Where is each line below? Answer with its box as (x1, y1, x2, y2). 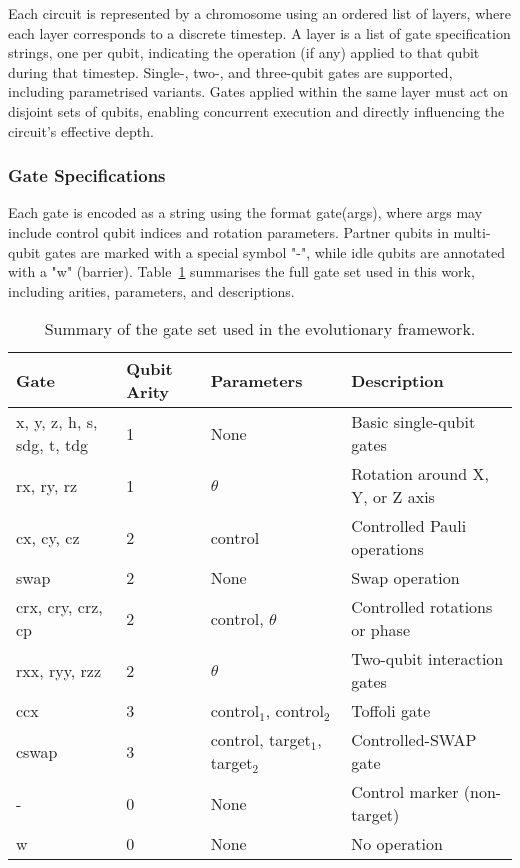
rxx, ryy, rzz (16, 658, 102, 682)
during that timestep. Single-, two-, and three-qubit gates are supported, (8, 61, 453, 82)
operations (351, 537, 424, 561)
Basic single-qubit (351, 410, 476, 434)
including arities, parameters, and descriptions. (8, 280, 295, 301)
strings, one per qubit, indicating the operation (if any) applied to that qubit (8, 42, 480, 63)
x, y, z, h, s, (16, 410, 98, 434)
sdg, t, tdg (16, 433, 89, 457)
